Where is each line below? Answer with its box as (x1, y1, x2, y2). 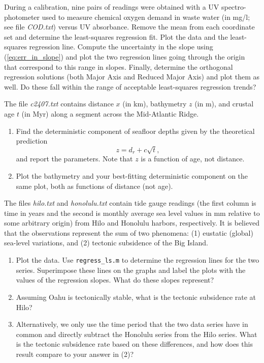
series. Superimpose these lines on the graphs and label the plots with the (16, 264, 246, 275)
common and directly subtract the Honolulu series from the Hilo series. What (16, 328, 257, 339)
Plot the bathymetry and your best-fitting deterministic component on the (16, 170, 248, 181)
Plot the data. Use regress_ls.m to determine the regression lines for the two (16, 255, 259, 265)
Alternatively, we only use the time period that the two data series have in (16, 319, 248, 329)
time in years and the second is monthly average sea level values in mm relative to (4, 207, 260, 218)
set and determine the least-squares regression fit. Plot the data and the (4, 31, 228, 42)
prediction (16, 135, 48, 146)
